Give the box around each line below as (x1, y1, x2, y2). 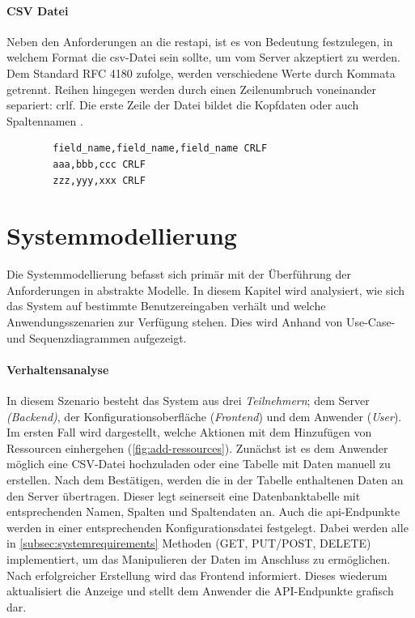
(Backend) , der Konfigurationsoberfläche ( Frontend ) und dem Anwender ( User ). (6, 407, 402, 424)
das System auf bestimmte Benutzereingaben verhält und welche (6, 297, 326, 314)
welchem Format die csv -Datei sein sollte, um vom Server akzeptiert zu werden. (6, 49, 400, 66)
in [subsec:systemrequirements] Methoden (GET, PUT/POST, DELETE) (6, 535, 371, 552)
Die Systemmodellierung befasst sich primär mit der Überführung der (6, 266, 351, 283)
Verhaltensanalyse (6, 360, 109, 377)
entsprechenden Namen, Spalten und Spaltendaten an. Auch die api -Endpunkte (6, 503, 400, 520)
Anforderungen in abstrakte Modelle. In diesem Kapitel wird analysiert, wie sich (6, 281, 405, 298)
